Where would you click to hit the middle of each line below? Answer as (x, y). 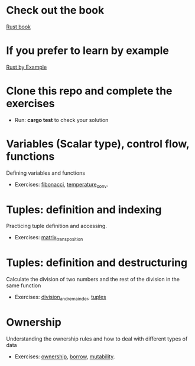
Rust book (19, 27)
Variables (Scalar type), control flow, (98, 144)
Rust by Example (27, 67)
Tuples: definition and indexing (84, 209)
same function (24, 285)
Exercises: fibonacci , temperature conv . (61, 185)
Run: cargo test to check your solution (61, 120)
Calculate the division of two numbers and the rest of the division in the (93, 280)
